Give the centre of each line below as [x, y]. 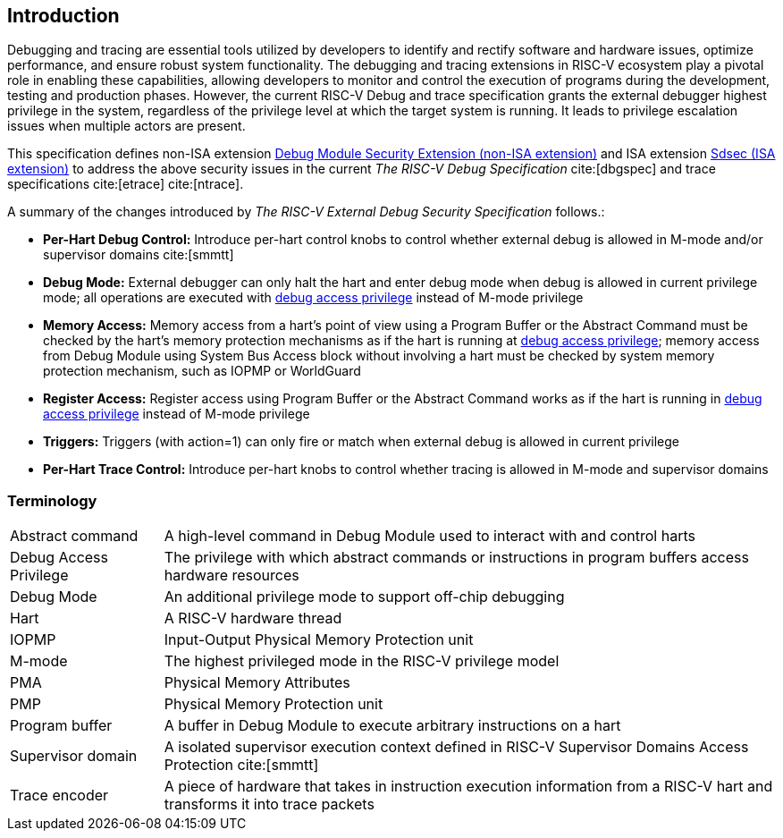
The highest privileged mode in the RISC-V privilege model [362, 661]
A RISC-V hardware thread [253, 618]
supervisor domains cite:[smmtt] [139, 255]
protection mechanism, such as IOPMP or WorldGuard [202, 371]
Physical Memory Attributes [257, 683]
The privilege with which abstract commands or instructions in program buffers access [456, 558]
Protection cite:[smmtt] [241, 765]
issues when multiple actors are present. [126, 126]
